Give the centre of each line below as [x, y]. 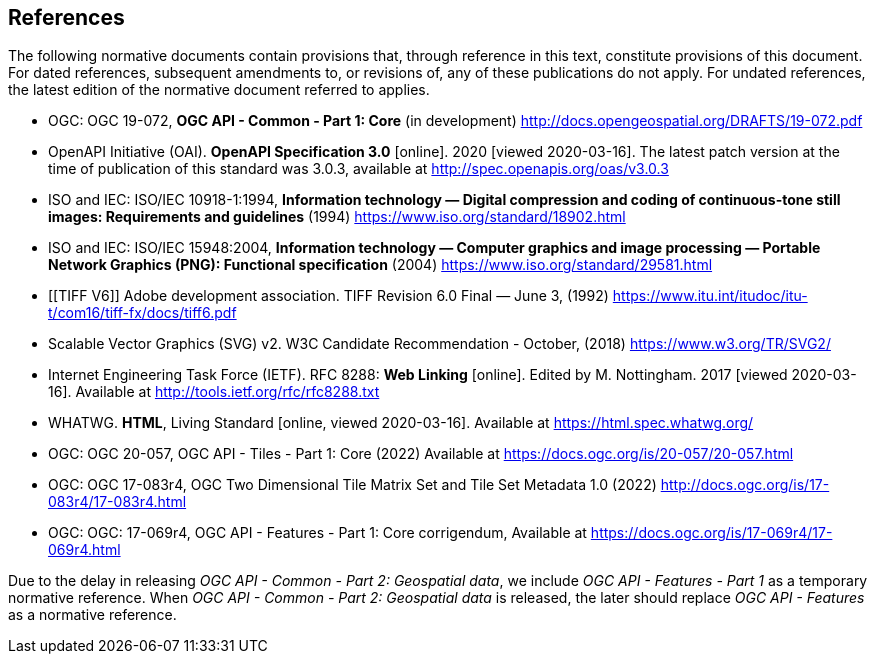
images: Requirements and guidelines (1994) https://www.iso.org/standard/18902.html [337, 217]
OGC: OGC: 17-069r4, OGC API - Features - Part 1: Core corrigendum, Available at [317, 533]
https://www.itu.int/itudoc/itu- [710, 296]
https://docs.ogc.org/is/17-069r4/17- [711, 533]
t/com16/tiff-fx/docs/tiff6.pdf [142, 313]
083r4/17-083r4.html [117, 502]
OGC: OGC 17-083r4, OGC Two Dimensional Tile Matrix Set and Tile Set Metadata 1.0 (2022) [352, 485]
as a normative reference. [92, 615]
